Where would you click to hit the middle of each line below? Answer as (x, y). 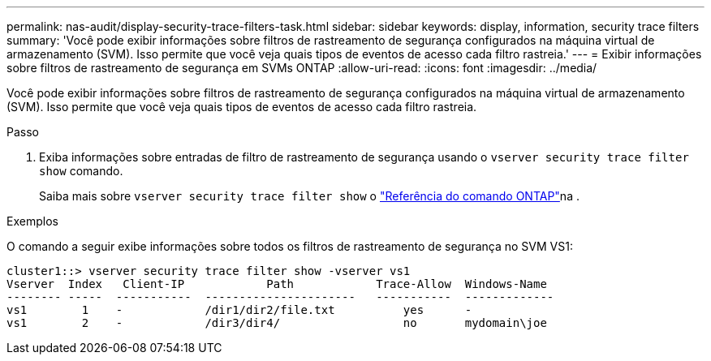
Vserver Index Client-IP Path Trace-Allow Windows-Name (277, 284)
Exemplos (32, 221)
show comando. (81, 171)
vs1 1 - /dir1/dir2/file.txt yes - (239, 310)
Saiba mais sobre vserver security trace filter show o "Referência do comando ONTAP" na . (309, 196)
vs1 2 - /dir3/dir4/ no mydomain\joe (277, 323)
